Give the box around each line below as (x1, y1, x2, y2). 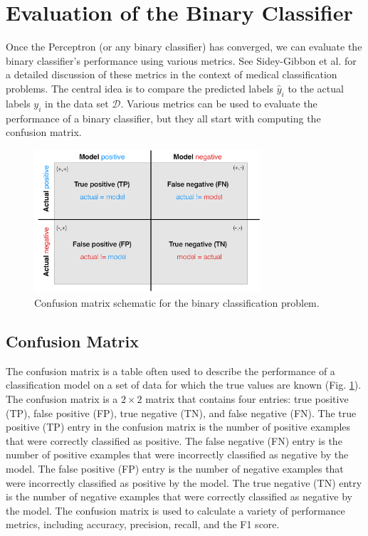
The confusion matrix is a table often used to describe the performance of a (6, 363, 335, 378)
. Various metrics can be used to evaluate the (120, 95, 317, 110)
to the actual (288, 80, 344, 95)
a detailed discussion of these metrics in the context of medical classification (6, 67, 337, 82)
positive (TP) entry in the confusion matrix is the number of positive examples (6, 419, 351, 434)
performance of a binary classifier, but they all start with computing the (6, 110, 321, 125)
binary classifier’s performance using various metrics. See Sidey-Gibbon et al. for (6, 53, 357, 68)
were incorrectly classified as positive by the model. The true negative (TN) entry (6, 475, 362, 490)
